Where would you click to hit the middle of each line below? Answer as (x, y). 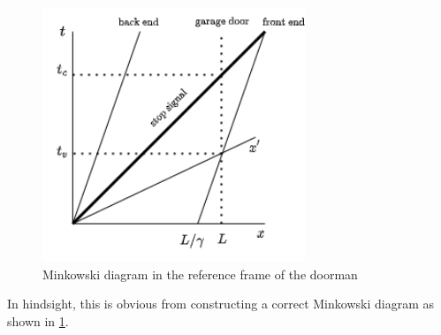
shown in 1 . (38, 320)
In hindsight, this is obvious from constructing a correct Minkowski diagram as (220, 304)
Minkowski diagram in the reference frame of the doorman (200, 274)
